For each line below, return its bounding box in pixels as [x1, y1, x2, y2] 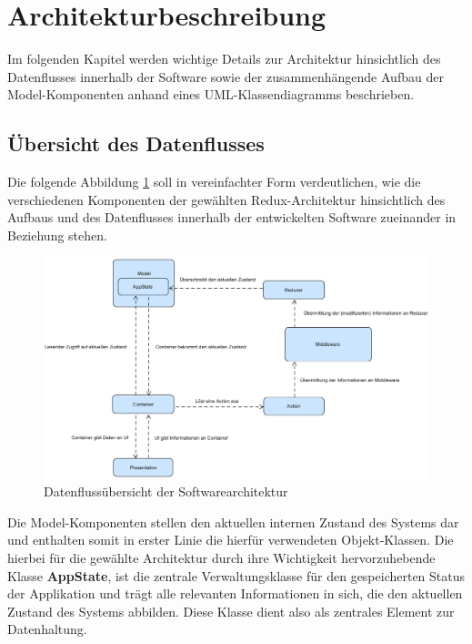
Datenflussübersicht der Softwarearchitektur [44, 482, 288, 501]
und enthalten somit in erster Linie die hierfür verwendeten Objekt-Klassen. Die [7, 530, 454, 549]
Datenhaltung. [7, 619, 87, 639]
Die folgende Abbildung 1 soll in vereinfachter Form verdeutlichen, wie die [7, 172, 421, 191]
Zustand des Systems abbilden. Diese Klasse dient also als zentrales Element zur [7, 601, 455, 620]
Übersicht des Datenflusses [7, 129, 265, 158]
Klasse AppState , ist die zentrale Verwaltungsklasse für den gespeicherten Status [7, 566, 466, 585]
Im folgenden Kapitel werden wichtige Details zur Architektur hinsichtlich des [7, 49, 441, 68]
